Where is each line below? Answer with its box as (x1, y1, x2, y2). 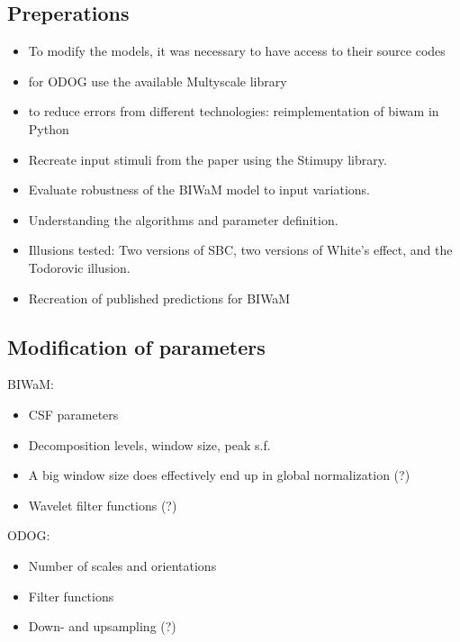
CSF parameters (28, 404, 119, 423)
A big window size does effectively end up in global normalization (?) (28, 466, 410, 484)
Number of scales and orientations (28, 556, 217, 574)
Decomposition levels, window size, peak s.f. (28, 435, 271, 454)
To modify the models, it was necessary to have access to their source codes (28, 41, 446, 60)
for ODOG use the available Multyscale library (28, 71, 287, 90)
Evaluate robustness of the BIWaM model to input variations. (28, 180, 370, 199)
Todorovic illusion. (28, 258, 131, 276)
